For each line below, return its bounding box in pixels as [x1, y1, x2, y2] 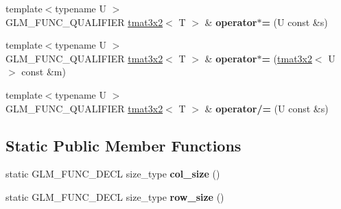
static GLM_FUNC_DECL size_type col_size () [5, 167, 220, 181]
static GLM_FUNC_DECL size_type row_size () [5, 189, 224, 204]
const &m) [21, 64, 66, 79]
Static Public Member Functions [5, 134, 242, 156]
